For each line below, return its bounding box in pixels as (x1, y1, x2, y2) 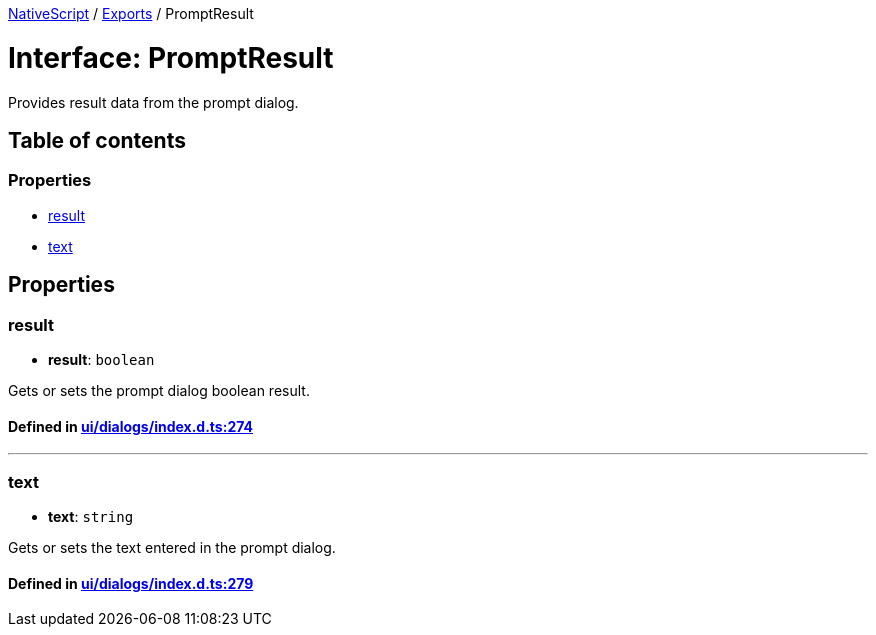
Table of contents (8, 127, 186, 153)
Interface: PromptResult (8, 40, 334, 75)
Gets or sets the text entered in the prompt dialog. (8, 538, 336, 556)
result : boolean (48, 350, 155, 368)
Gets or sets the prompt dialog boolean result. (8, 381, 310, 399)
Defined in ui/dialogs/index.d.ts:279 (8, 574, 254, 592)
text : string (48, 507, 134, 525)
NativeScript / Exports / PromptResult (8, 5, 254, 22)
